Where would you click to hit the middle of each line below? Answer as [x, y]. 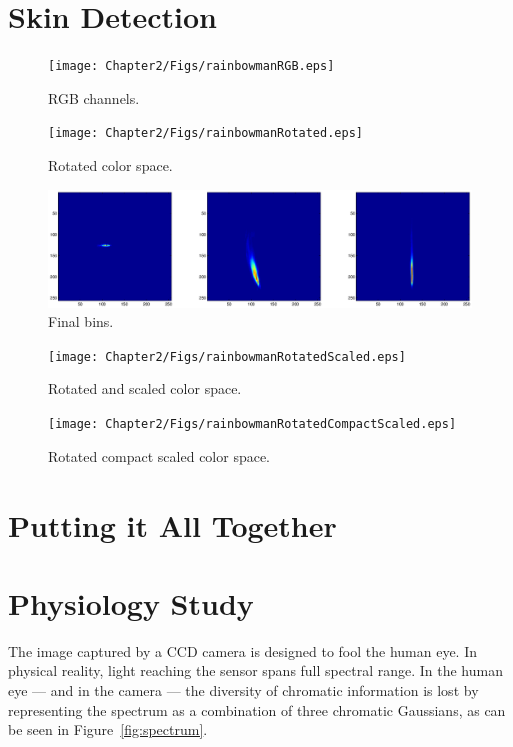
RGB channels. [94, 97]
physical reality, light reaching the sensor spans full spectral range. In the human [255, 670]
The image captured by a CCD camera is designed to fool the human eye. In [242, 650]
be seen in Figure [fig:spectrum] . [108, 729]
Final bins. [81, 321]
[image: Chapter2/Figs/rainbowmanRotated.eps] [205, 133]
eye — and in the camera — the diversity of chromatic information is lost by [243, 690]
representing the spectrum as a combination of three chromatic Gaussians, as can [257, 709]
